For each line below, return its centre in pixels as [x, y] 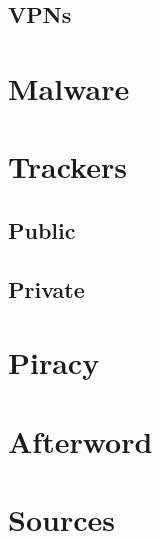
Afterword [80, 440]
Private [46, 288]
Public [42, 229]
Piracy [54, 362]
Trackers [67, 166]
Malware [69, 87]
